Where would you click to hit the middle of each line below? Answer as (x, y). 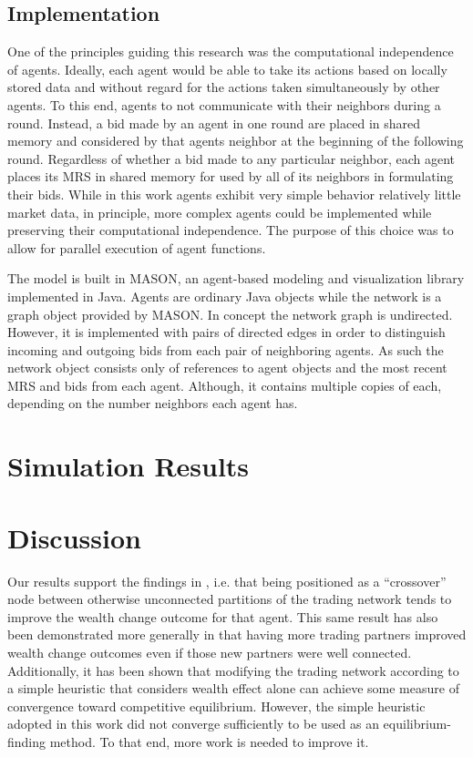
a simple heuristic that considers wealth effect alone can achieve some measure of (233, 688)
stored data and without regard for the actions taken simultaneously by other (224, 87)
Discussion (74, 537)
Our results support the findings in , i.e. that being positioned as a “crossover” (227, 581)
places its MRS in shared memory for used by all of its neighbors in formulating (231, 176)
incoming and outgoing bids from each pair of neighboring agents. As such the (226, 349)
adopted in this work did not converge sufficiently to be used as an (193, 724)
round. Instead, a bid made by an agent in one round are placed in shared (214, 123)
